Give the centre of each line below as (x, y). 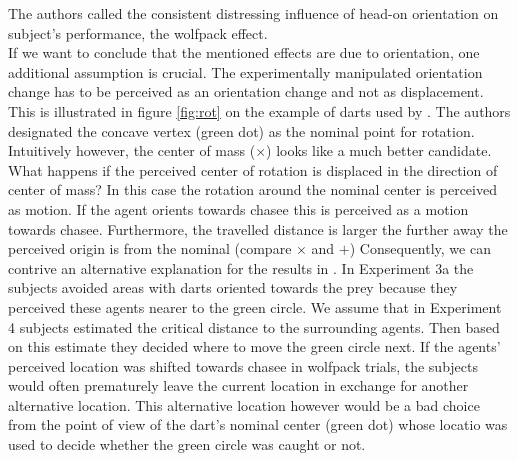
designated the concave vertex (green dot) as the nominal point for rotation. (241, 130)
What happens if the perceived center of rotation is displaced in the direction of (253, 169)
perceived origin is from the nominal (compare (150, 248)
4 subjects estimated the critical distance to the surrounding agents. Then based (254, 326)
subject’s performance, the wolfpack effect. (138, 32)
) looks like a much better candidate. (379, 150)
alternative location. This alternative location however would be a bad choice (244, 404)
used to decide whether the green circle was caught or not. (187, 444)
